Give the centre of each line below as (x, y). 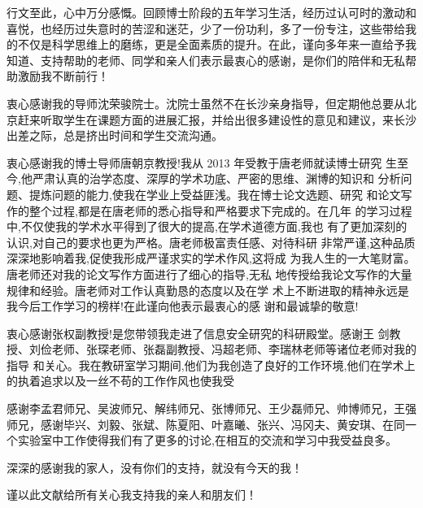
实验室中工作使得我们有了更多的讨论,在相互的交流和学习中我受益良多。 (207, 440)
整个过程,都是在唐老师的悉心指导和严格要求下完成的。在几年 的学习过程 (220, 210)
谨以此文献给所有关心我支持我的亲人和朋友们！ (132, 495)
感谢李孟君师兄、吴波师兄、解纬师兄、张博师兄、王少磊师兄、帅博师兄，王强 (211, 408)
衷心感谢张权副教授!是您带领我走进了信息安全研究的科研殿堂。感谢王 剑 (198, 333)
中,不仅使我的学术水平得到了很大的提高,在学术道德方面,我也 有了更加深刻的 (207, 226)
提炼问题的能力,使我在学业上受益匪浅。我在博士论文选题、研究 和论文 (215, 194)
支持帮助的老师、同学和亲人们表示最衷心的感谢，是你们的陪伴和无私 (222, 60)
